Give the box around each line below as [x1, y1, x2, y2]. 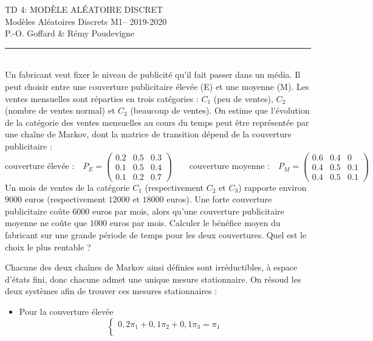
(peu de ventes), [213, 92, 273, 105]
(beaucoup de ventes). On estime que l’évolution [130, 104, 310, 117]
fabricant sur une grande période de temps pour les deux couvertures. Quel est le [5, 229, 307, 241]
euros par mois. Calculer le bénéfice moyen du [109, 216, 281, 229]
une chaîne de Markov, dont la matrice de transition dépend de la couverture [5, 128, 292, 140]
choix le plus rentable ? [5, 240, 91, 253]
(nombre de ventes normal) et [5, 104, 115, 117]
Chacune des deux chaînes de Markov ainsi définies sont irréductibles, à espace [5, 261, 298, 274]
